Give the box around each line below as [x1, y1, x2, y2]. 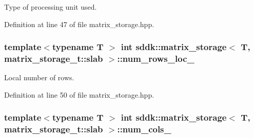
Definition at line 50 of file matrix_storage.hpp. [4, 89, 154, 100]
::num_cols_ [117, 123, 171, 135]
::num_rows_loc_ [117, 52, 194, 65]
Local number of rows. [4, 72, 74, 83]
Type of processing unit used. [4, 2, 97, 12]
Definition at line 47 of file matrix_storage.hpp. [4, 18, 154, 29]
